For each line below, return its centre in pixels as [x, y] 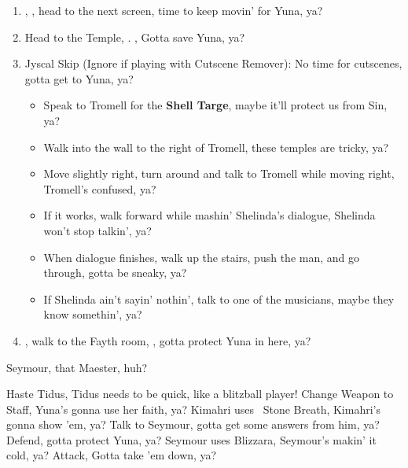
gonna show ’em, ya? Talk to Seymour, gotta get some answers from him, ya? [193, 424]
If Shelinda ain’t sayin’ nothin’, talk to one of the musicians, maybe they [219, 298]
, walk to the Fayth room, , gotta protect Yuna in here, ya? [168, 340]
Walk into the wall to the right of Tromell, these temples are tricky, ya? [216, 147]
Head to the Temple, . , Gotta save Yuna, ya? [135, 37]
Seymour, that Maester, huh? [77, 367]
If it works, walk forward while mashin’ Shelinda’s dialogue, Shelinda [210, 215]
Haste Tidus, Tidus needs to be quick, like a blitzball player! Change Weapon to [200, 394]
